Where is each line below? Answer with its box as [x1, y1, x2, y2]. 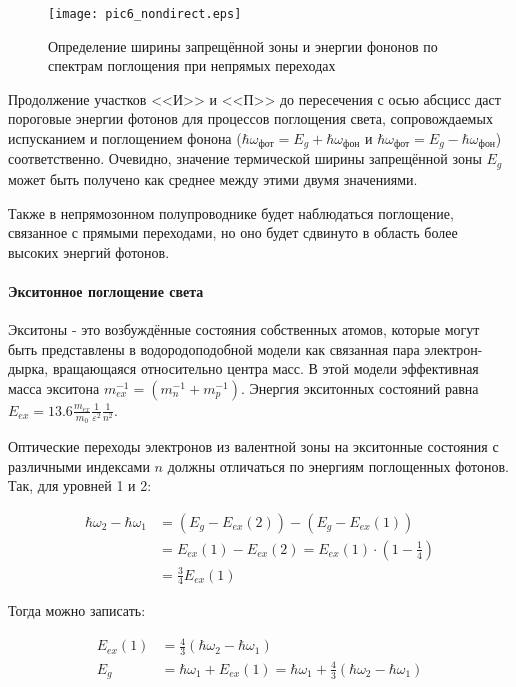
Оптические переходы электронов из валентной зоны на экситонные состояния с [8, 436, 499, 457]
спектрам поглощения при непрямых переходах [48, 55, 336, 76]
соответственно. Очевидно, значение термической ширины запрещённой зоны [8, 148, 482, 169]
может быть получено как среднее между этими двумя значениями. [8, 168, 418, 189]
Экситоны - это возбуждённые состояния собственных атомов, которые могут [8, 319, 480, 340]
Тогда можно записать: [8, 600, 146, 621]
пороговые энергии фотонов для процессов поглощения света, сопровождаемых [8, 108, 493, 129]
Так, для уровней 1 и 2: [8, 475, 152, 496]
